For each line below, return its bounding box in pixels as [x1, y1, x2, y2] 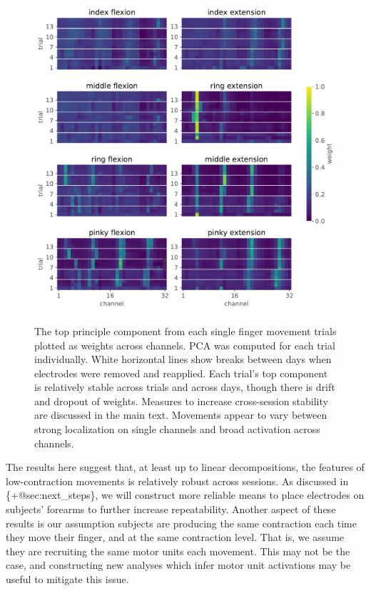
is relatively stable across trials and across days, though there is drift [34, 379, 335, 394]
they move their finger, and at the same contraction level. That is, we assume [6, 530, 345, 545]
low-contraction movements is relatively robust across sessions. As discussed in [6, 473, 349, 488]
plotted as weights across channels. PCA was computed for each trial [34, 337, 335, 352]
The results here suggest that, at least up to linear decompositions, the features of [6, 460, 365, 475]
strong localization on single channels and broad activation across [34, 422, 320, 437]
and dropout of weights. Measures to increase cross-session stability [34, 393, 328, 408]
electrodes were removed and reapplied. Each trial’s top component [34, 365, 328, 380]
